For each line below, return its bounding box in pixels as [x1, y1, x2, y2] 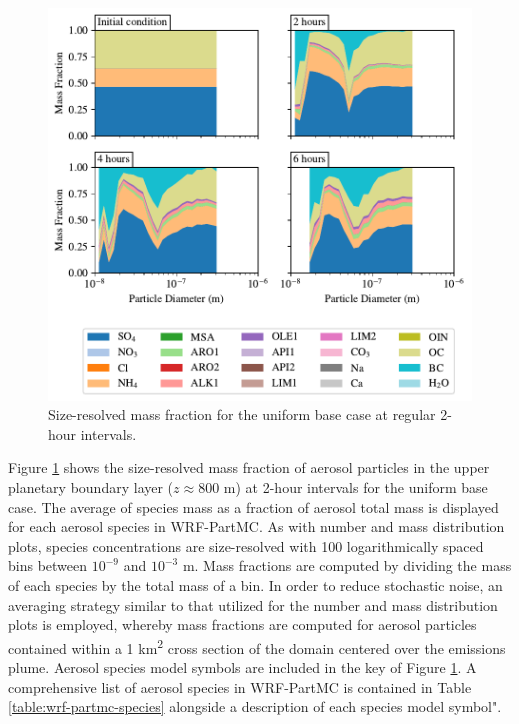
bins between [8, 555, 88, 576]
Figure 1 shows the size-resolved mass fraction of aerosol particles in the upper [8, 457, 490, 478]
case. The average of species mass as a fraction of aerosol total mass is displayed [8, 496, 499, 517]
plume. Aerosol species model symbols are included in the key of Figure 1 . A [8, 657, 477, 677]
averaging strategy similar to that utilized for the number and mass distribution [8, 594, 498, 615]
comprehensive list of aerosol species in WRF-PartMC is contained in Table [8, 676, 472, 697]
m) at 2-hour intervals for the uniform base [223, 477, 488, 497]
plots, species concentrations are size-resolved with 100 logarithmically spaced [8, 535, 484, 556]
